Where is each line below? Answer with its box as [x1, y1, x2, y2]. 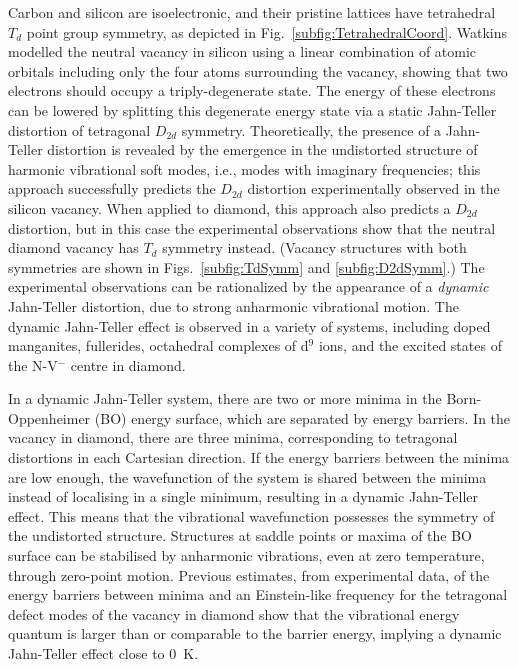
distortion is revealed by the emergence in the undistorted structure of [47, 139, 478, 160]
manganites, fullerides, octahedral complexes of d [8, 335, 309, 356]
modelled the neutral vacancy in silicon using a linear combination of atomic [8, 41, 477, 62]
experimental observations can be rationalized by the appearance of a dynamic [8, 276, 489, 297]
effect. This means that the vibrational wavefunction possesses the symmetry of [8, 505, 495, 526]
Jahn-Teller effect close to [8, 643, 165, 663]
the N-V [8, 354, 58, 375]
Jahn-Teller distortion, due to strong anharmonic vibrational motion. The [8, 295, 459, 316]
